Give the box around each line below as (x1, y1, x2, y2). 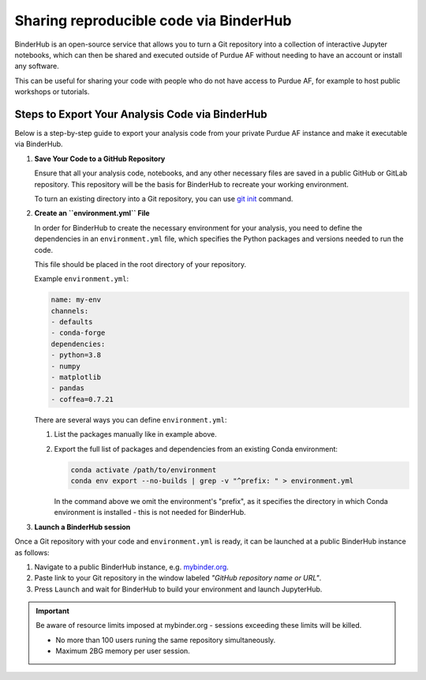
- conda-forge (50, 329, 106, 337)
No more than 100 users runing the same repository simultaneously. (55, 635, 276, 644)
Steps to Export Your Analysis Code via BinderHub (14, 107, 267, 121)
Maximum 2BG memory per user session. (55, 646, 191, 656)
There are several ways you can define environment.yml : (34, 415, 227, 424)
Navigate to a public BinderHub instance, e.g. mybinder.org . (34, 562, 229, 572)
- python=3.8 (50, 351, 102, 359)
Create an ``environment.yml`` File (34, 209, 150, 218)
